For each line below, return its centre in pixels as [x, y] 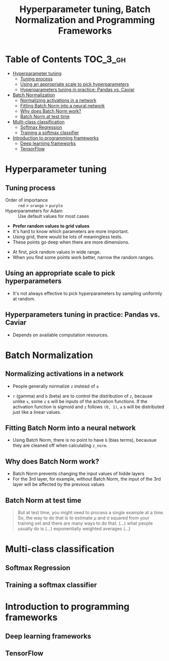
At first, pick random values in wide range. [57, 252]
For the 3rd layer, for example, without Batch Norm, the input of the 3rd [87, 479]
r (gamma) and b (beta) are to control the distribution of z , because [82, 396]
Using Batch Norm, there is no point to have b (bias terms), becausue [85, 440]
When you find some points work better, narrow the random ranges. [83, 257]
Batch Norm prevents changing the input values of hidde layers [78, 474]
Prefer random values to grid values [51, 226]
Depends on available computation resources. [60, 335]
